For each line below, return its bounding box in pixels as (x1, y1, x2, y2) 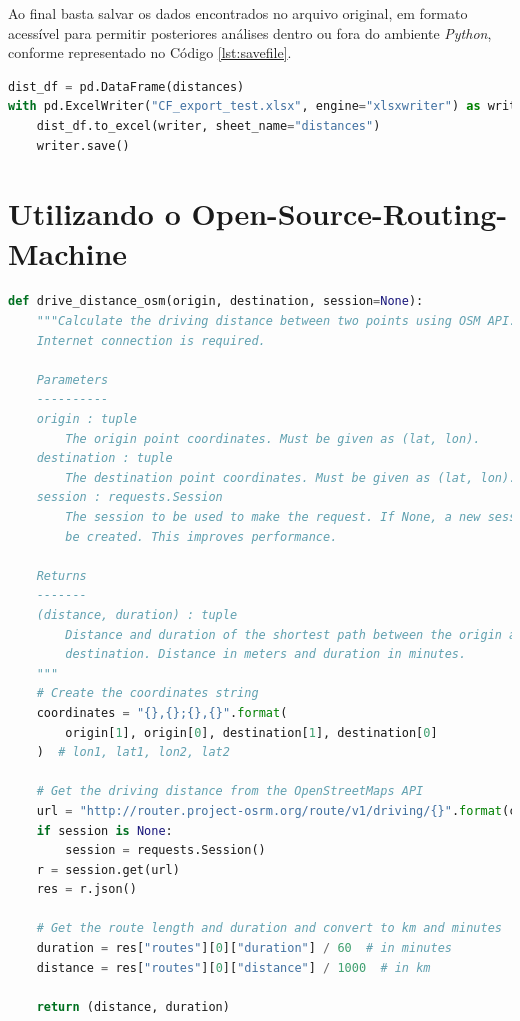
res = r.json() (36, 882, 137, 897)
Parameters (36, 372, 109, 387)
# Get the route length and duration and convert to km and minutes (36, 921, 502, 936)
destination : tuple (36, 451, 173, 466)
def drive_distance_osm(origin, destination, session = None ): (8, 294, 424, 309)
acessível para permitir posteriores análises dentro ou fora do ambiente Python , (8, 22, 492, 43)
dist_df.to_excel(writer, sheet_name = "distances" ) (36, 118, 381, 133)
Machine (8, 232, 128, 273)
